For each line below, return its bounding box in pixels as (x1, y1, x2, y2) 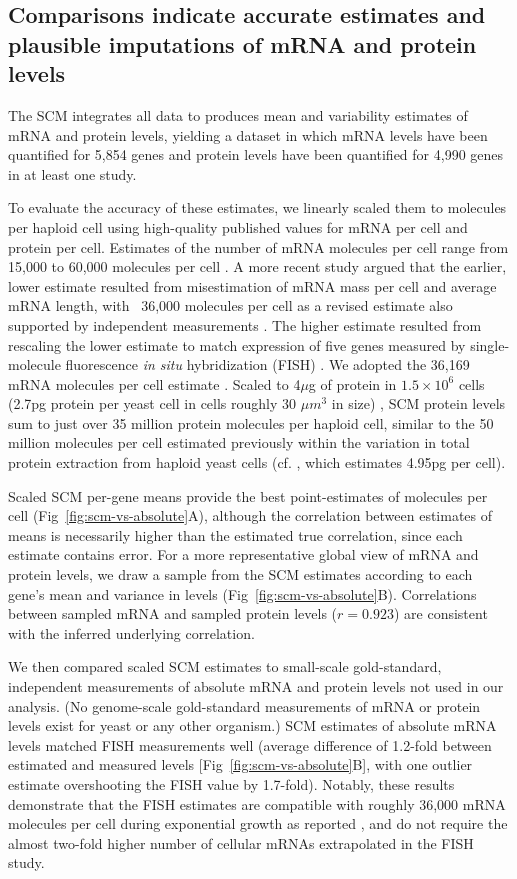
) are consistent (393, 603, 488, 624)
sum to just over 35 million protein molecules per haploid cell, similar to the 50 (8, 412, 494, 433)
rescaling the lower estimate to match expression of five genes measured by (8, 334, 466, 355)
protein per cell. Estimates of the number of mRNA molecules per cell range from (8, 236, 509, 257)
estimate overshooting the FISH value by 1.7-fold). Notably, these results (8, 773, 455, 794)
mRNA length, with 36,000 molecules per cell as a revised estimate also (8, 295, 453, 316)
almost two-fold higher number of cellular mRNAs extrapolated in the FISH (8, 832, 474, 853)
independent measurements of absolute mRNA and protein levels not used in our (8, 676, 504, 697)
